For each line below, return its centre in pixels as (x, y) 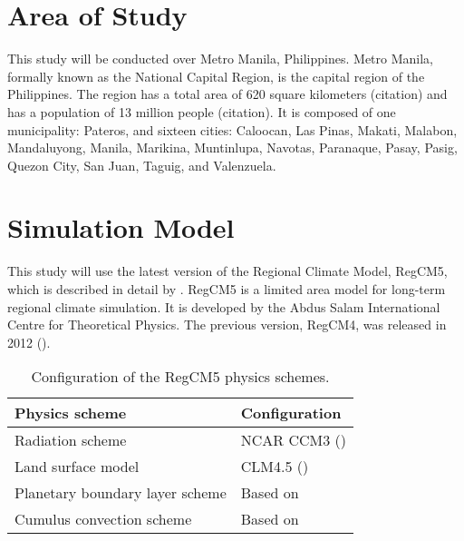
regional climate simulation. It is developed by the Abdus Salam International (224, 306)
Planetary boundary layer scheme (121, 493)
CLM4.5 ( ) (275, 467)
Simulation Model (121, 227)
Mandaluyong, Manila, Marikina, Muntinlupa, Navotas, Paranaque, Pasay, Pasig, (232, 148)
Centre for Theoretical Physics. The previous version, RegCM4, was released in (227, 325)
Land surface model (77, 467)
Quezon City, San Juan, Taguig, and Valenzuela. (142, 165)
